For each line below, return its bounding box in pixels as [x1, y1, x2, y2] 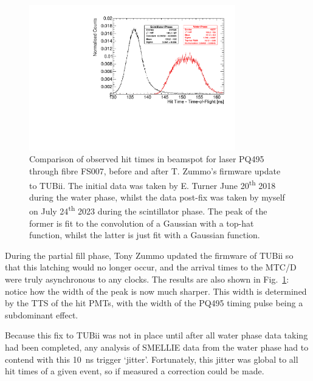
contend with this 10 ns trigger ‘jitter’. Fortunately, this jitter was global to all [5, 352, 298, 365]
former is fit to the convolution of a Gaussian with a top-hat [29, 216, 254, 229]
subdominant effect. [5, 308, 78, 321]
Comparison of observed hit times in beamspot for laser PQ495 [29, 153, 264, 165]
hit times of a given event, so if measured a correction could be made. [5, 365, 264, 377]
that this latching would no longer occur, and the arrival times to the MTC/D [5, 261, 297, 273]
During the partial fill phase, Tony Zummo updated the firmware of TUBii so [5, 249, 294, 261]
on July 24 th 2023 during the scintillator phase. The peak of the [29, 203, 267, 217]
